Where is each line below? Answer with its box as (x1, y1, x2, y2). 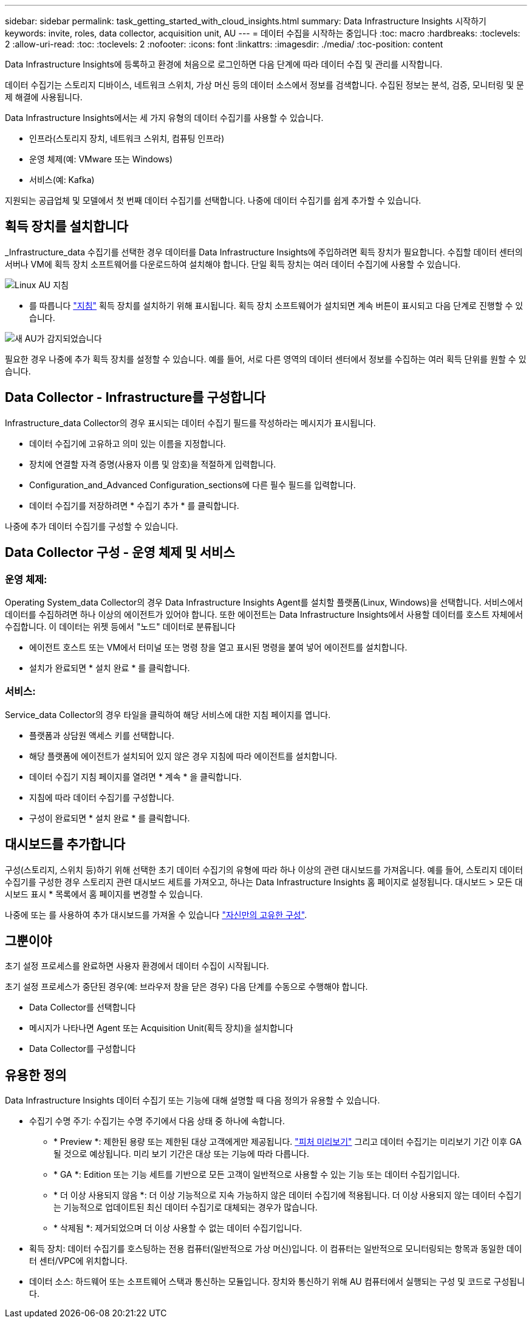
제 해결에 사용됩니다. (5, 92, 83, 102)
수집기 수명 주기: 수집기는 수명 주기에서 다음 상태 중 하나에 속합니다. (29, 1116, 285, 1127)
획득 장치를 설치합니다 (5, 219, 129, 235)
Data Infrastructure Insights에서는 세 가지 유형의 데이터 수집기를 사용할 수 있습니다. (5, 112, 324, 123)
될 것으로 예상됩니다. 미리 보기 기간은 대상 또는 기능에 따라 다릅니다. (53, 1149, 309, 1159)
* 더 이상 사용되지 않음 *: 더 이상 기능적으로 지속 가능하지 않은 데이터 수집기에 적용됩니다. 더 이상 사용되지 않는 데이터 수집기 (53, 1190, 522, 1201)
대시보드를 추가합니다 (5, 837, 126, 852)
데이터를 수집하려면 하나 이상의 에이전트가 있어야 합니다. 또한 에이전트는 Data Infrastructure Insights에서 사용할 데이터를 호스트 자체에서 (5, 609, 523, 620)
